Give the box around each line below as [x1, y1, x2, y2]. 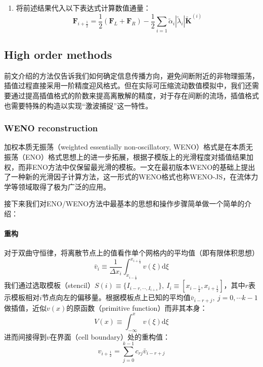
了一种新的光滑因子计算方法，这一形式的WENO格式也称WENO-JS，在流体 [4, 171, 251, 182]
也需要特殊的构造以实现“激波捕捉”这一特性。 [4, 100, 153, 111]
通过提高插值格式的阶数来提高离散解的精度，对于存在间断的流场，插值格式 [11, 90, 259, 100]
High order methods [4, 46, 112, 62]
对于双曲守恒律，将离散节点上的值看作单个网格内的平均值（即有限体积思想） [4, 247, 259, 258]
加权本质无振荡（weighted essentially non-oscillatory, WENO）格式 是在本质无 [4, 141, 253, 152]
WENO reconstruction [4, 122, 98, 134]
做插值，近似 [4, 302, 47, 313]
